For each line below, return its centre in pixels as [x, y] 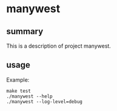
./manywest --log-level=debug [45, 102]
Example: [18, 80]
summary [25, 31]
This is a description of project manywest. [59, 46]
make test [19, 91]
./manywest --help [29, 96]
